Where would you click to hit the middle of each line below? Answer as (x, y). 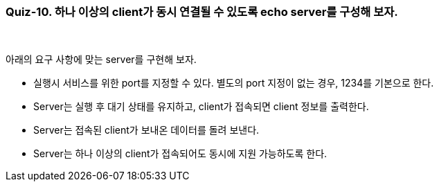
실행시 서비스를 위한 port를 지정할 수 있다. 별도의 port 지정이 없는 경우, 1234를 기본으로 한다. (234, 83)
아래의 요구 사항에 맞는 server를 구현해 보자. (101, 60)
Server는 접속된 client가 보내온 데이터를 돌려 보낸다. (146, 130)
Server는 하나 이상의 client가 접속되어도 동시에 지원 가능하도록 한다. (180, 154)
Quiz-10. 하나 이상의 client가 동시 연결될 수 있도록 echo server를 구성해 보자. (202, 12)
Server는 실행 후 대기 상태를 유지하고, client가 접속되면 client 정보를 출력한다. (201, 107)
